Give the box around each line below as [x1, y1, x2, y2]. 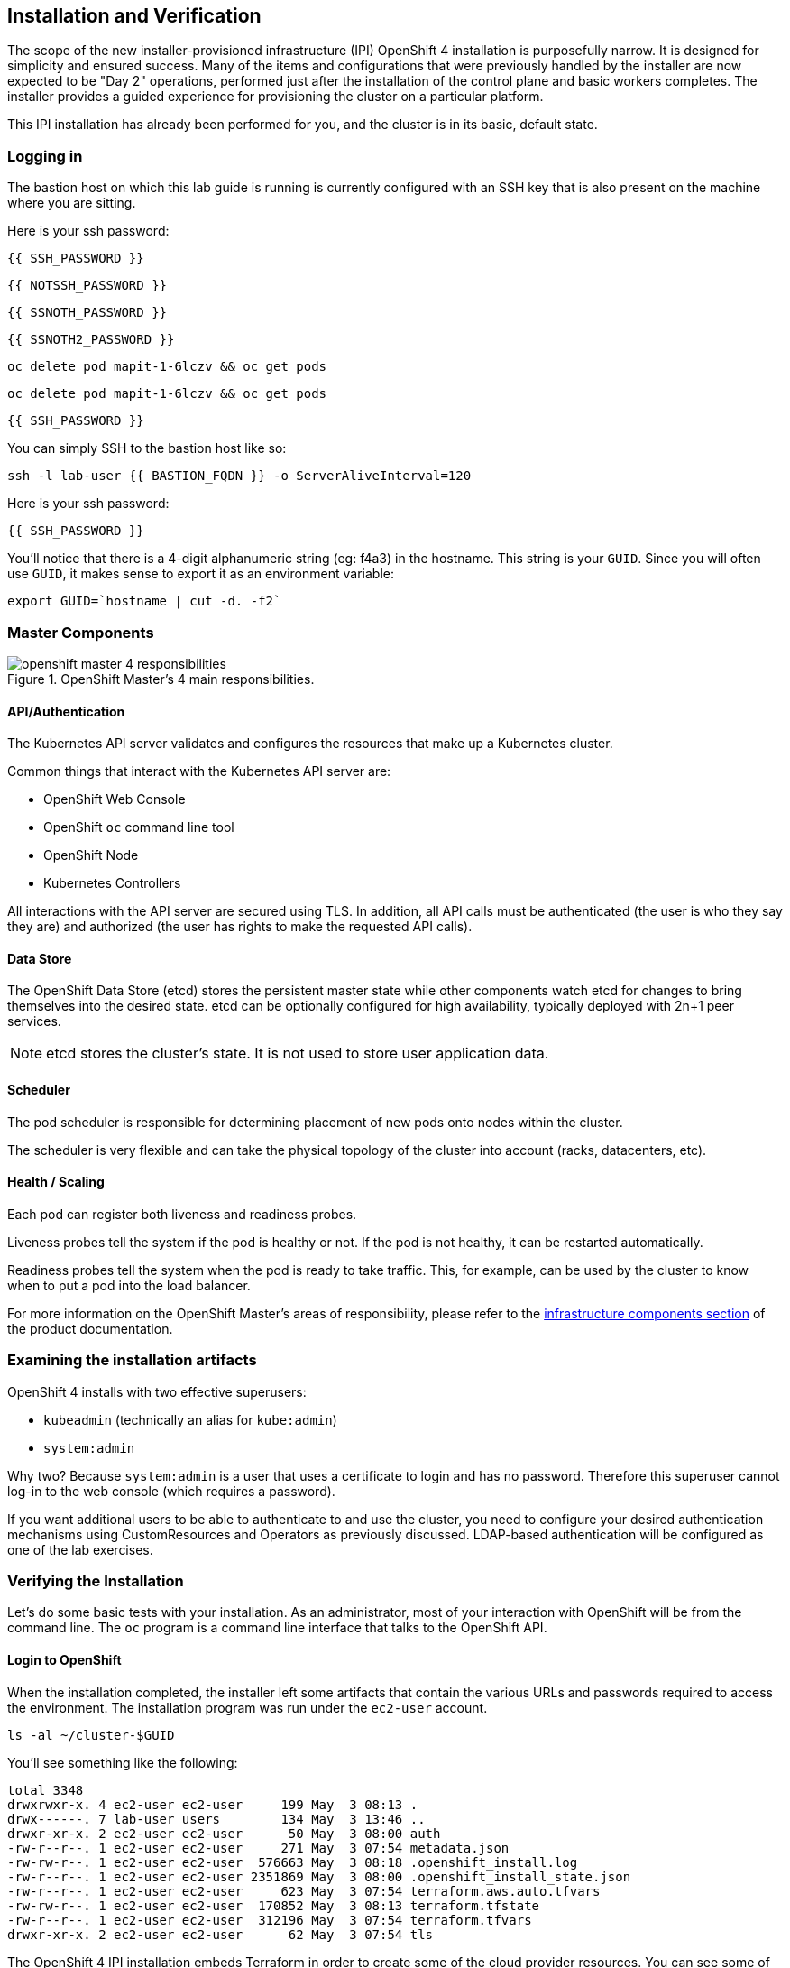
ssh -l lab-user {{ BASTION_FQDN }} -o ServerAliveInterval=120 [7, 468, 472, 484]
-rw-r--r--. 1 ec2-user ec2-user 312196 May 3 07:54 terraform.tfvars [7, 1912, 532, 1927]
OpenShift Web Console [43, 791, 186, 808]
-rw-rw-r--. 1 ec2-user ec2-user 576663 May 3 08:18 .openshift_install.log [7, 1854, 578, 1870]
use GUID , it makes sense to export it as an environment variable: [7, 566, 394, 582]
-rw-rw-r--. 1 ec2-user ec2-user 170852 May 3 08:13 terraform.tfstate [7, 1898, 540, 1913]
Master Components [7, 623, 154, 642]
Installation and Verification [7, 5, 262, 27]
